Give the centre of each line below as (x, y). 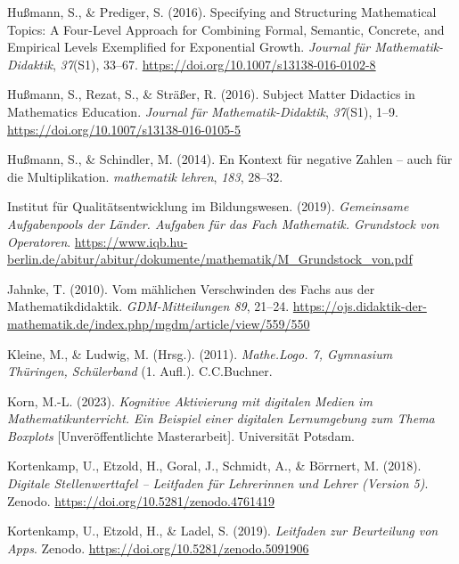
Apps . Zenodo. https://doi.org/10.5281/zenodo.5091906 (158, 548)
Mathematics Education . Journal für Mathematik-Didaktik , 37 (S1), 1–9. (203, 111)
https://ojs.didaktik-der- (360, 306)
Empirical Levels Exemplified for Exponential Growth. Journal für (189, 47)
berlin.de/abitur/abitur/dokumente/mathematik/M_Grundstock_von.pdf (210, 259)
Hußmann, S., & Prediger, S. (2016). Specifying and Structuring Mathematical (222, 12)
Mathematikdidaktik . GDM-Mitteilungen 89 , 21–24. (148, 306)
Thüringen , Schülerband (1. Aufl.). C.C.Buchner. (140, 371)
